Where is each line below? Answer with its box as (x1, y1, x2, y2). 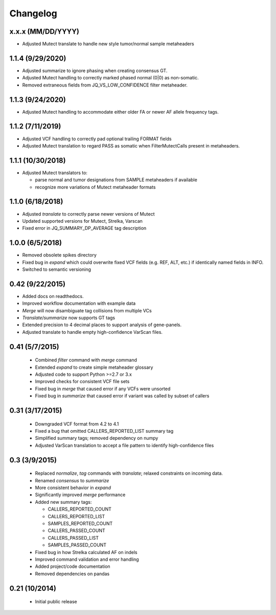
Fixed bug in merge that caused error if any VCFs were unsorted (35, 386, 171, 392)
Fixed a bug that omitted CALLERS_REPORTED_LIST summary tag (35, 428, 174, 434)
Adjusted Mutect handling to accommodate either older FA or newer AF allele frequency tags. (22, 109, 219, 115)
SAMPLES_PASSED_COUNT (48, 542, 107, 548)
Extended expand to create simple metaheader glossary (35, 364, 153, 370)
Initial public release (35, 599, 78, 605)
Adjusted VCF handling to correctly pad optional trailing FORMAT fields (22, 136, 172, 142)
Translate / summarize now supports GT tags (22, 315, 115, 321)
